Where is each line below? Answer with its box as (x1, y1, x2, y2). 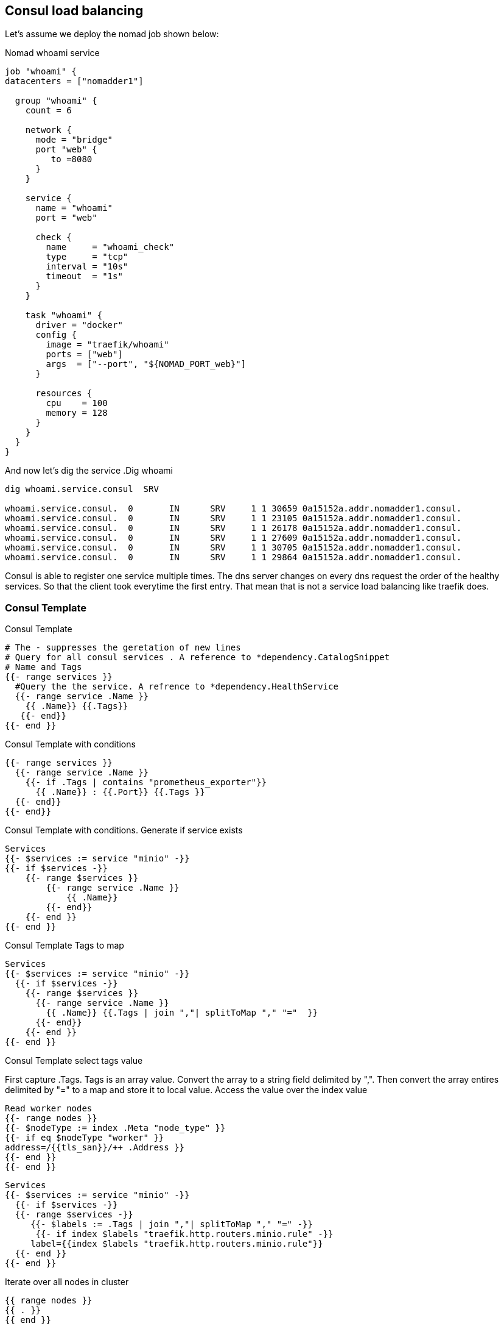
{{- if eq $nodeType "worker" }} (5, 1133, 164, 1143)
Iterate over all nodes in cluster (5, 1277, 129, 1288)
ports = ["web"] (46, 349, 123, 360)
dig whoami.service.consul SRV (5, 484, 159, 494)
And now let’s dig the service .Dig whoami (5, 465, 173, 476)
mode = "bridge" (35, 135, 113, 145)
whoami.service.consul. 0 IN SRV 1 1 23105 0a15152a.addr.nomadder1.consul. (5, 513, 462, 524)
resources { (35, 388, 93, 399)
